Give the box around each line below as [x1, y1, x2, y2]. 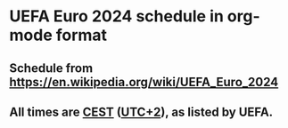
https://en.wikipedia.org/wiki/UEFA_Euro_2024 [9, 74, 279, 90]
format [55, 25, 108, 45]
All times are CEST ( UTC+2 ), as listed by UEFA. [9, 104, 274, 119]
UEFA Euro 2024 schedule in [9, 6, 225, 27]
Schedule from [9, 60, 94, 76]
